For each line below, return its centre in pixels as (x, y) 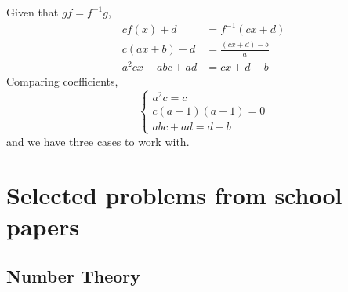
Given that (33, 12)
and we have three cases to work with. (98, 141)
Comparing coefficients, (62, 81)
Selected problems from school (174, 195)
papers (43, 226)
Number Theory (73, 276)
